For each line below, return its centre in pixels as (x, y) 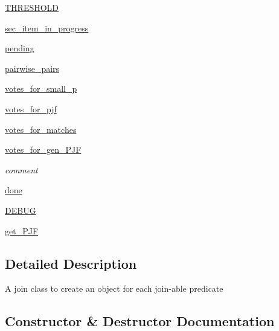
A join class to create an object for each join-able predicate (114, 288)
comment (21, 169)
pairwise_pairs (32, 68)
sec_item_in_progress (47, 27)
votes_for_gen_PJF (43, 149)
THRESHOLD (32, 7)
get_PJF (22, 230)
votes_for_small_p (41, 88)
